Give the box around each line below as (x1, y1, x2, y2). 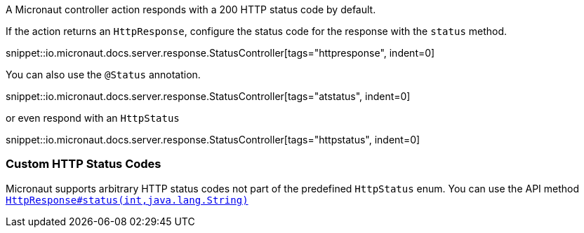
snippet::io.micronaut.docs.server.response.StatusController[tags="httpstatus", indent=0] (6, 134, 420, 146)
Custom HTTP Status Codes (6, 157, 161, 171)
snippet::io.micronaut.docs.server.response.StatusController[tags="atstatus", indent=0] (6, 90, 411, 102)
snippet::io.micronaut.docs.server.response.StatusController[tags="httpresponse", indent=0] (6, 47, 435, 59)
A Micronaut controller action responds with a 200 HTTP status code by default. (6, 3, 376, 15)
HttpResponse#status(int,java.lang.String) (6, 194, 248, 206)
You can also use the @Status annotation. (6, 69, 201, 80)
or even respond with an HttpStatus (6, 112, 180, 124)
